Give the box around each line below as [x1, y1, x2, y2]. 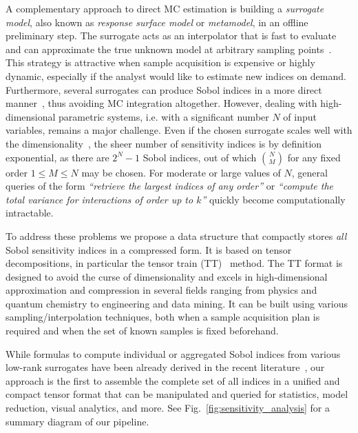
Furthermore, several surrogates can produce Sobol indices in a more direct [6, 82, 322, 97]
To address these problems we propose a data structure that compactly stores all [6, 228, 347, 243]
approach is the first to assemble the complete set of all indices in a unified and [6, 373, 340, 387]
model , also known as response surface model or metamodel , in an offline [6, 14, 308, 29]
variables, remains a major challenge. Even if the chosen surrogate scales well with [6, 123, 352, 137]
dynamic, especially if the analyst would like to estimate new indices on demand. [6, 68, 346, 83]
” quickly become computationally [201, 192, 346, 206]
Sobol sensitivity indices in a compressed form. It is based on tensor [6, 242, 292, 256]
